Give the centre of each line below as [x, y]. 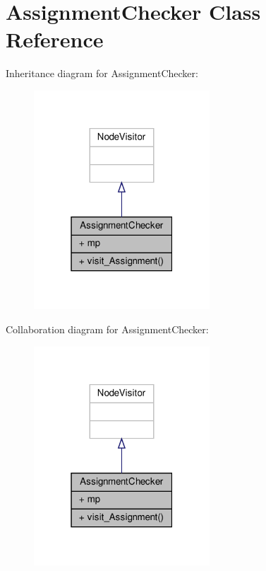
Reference [55, 39]
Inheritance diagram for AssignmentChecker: [102, 73]
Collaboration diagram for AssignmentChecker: [107, 329]
